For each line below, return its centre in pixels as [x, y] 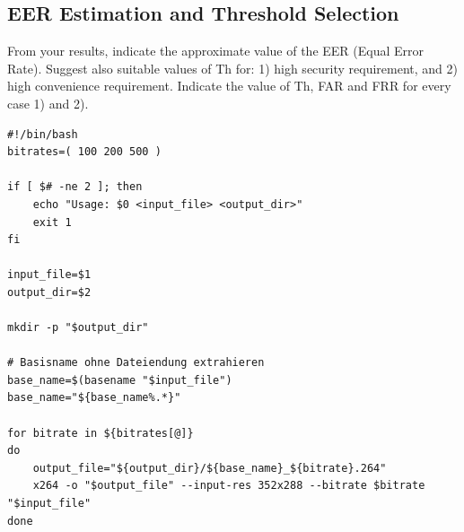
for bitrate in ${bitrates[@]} [101, 433]
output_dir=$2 [49, 292]
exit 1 [52, 222]
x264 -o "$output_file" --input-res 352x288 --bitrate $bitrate [229, 486]
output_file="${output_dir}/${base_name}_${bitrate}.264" [210, 468]
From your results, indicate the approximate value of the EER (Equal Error [216, 51]
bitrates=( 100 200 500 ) [84, 152]
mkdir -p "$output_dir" [78, 328]
